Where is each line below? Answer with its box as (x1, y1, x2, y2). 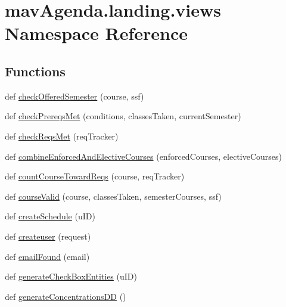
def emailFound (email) (5, 250, 90, 262)
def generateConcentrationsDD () (5, 290, 126, 302)
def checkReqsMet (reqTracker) (5, 129, 119, 142)
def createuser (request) (5, 230, 91, 242)
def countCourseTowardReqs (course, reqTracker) (5, 170, 185, 182)
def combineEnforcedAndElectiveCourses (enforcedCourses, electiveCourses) (5, 150, 282, 162)
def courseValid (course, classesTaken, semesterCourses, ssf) (5, 190, 222, 202)
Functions (5, 61, 66, 80)
